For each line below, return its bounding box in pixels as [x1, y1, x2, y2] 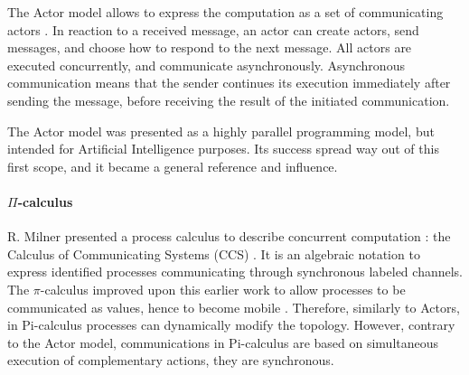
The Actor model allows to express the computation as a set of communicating [7, 3, 444, 21]
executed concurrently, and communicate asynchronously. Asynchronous [7, 55, 405, 74]
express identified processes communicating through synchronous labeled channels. [7, 262, 463, 281]
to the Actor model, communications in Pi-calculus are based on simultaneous [7, 333, 439, 352]
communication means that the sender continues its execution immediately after [7, 73, 451, 92]
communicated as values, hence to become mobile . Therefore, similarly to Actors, [7, 297, 460, 316]
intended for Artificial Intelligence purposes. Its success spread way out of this [7, 139, 439, 158]
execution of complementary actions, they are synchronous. [7, 351, 334, 370]
